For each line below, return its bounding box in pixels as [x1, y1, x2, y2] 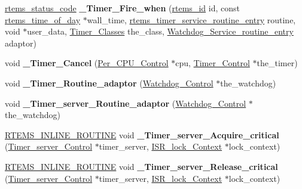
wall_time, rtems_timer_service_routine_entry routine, [87, 13, 296, 26]
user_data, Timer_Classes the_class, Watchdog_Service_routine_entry [27, 25, 294, 38]
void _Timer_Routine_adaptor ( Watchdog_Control [5, 76, 213, 89]
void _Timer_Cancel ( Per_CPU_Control [5, 57, 169, 69]
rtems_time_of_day [5, 13, 81, 26]
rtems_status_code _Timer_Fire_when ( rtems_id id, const [5, 2, 240, 14]
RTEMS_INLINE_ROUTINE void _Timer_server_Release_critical [5, 160, 278, 172]
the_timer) [257, 57, 298, 69]
